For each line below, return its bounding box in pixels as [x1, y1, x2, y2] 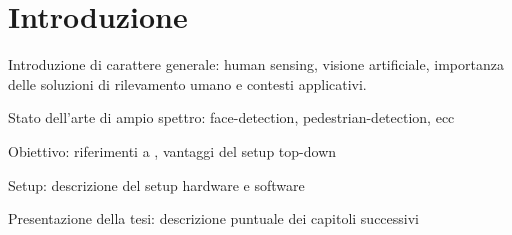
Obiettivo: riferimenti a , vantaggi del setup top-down [8, 140, 337, 161]
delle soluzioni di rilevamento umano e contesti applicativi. [8, 73, 367, 94]
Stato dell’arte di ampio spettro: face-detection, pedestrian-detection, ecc [8, 107, 455, 128]
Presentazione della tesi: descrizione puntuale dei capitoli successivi [8, 208, 419, 229]
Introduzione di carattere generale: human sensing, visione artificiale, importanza [8, 54, 504, 75]
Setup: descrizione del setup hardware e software [8, 174, 305, 195]
